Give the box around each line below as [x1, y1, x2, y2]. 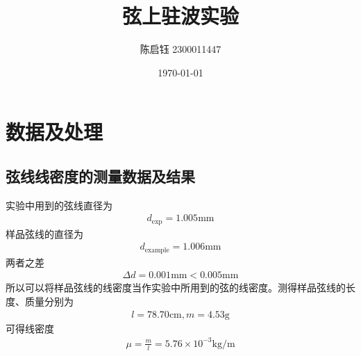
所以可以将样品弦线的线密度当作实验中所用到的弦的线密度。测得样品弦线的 [6, 280, 346, 295]
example [144, 246, 169, 254]
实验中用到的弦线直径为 [6, 197, 112, 212]
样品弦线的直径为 [6, 226, 83, 241]
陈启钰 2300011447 [140, 42, 221, 56]
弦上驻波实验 [121, 1, 239, 30]
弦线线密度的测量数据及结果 [6, 165, 195, 186]
